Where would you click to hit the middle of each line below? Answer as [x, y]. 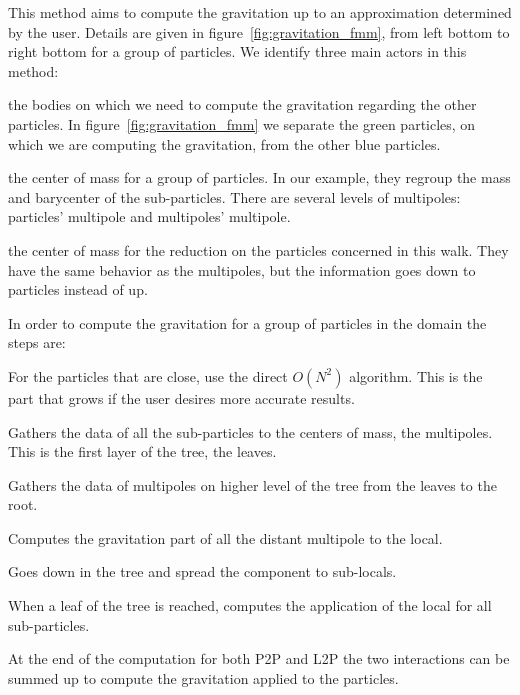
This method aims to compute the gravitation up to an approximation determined [260, 12]
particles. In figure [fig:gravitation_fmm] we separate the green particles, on [242, 123]
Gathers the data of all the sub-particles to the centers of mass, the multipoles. [250, 431]
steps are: [37, 342]
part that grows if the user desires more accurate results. [181, 397]
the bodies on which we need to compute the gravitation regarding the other [242, 104]
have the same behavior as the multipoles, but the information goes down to [242, 269]
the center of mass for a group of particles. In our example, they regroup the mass [259, 177]
